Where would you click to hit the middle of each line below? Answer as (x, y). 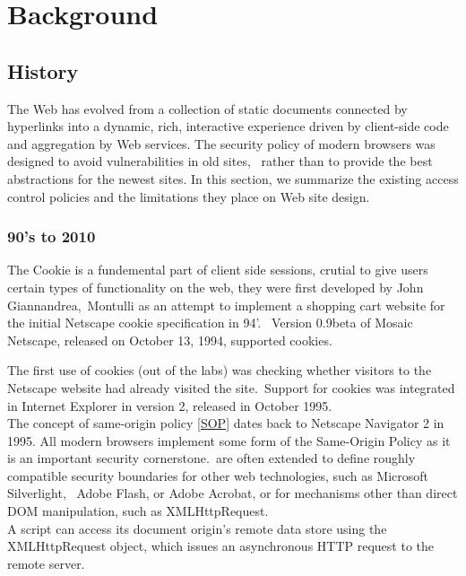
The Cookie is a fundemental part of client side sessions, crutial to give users (218, 270)
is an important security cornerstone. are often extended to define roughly (211, 458)
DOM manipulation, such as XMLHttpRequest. (138, 511)
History (43, 70)
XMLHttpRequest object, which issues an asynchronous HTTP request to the (221, 546)
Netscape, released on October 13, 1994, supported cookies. (170, 340)
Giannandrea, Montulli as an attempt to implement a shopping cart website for (226, 305)
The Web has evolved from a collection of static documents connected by (207, 108)
